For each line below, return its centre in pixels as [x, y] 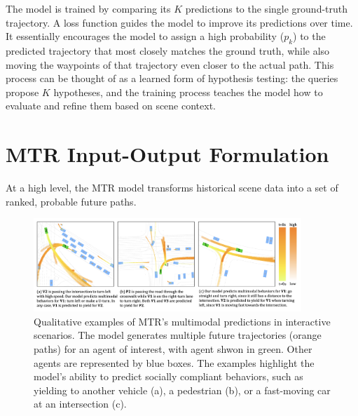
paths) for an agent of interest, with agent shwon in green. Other [173, 349]
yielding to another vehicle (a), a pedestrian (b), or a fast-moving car [182, 390]
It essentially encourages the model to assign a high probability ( [145, 36]
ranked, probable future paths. [71, 201]
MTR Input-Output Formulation [167, 154]
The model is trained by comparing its [88, 8]
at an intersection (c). [80, 404]
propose [22, 92]
